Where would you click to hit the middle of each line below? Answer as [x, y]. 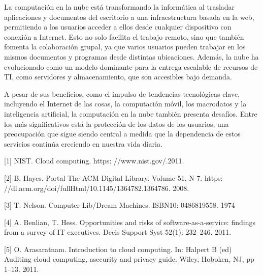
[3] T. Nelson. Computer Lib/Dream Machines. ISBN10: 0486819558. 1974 [120, 205]
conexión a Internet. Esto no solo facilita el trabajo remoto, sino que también [124, 36]
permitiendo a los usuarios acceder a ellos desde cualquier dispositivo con [118, 27]
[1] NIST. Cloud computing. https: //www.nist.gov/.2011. [94, 161]
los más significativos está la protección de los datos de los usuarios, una [117, 123]
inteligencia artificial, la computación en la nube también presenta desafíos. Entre [131, 113]
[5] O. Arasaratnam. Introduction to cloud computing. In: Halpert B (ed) [118, 249]
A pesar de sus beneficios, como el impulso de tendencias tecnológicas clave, [122, 93]
